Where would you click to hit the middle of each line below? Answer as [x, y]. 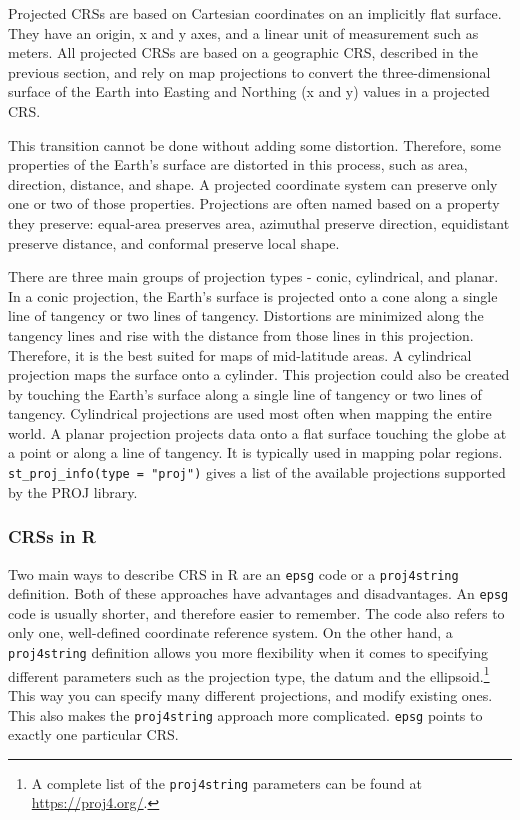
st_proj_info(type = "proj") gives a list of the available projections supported [257, 472]
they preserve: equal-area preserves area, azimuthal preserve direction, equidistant [259, 222]
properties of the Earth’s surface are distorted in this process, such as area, [238, 164]
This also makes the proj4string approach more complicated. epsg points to [245, 714]
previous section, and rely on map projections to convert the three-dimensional [249, 71]
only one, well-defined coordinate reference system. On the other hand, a [230, 632]
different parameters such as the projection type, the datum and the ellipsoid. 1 [249, 674]
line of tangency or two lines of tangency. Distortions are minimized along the [246, 315]
